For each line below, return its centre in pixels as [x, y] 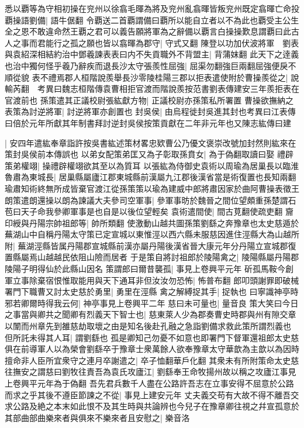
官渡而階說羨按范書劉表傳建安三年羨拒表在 [217, 89]
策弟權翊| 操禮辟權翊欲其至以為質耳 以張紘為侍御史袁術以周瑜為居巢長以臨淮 [152, 165]
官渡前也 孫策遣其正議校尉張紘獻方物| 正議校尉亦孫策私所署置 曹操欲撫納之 [149, 100]
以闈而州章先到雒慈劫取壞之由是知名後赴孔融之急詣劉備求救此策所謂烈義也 [148, 326]
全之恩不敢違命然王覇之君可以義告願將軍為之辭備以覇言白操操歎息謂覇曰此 [148, 31]
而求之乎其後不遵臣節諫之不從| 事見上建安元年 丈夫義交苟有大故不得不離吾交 [152, 394]
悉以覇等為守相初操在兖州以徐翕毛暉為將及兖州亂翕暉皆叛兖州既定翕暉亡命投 [152, 8]
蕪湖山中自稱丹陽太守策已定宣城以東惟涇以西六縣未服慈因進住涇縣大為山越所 [152, 234]
